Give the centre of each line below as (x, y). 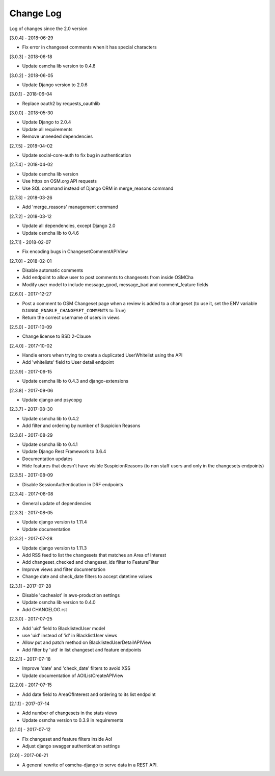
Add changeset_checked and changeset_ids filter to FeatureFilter (90, 562)
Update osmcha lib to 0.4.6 (50, 233)
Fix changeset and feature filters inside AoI (67, 739)
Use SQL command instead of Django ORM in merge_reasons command (98, 188)
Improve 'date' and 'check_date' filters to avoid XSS (76, 668)
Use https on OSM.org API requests (59, 181)
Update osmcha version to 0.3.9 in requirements (73, 720)
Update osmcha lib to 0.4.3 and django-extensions (75, 381)
